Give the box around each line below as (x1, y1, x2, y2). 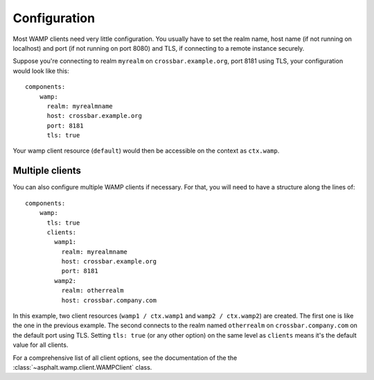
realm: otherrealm (61, 286, 124, 295)
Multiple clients (12, 165, 82, 177)
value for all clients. (12, 340, 69, 349)
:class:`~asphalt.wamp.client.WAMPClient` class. (12, 363, 152, 371)
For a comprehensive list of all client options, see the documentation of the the (12, 354, 238, 362)
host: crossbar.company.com (61, 296, 157, 304)
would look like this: (12, 67, 69, 75)
